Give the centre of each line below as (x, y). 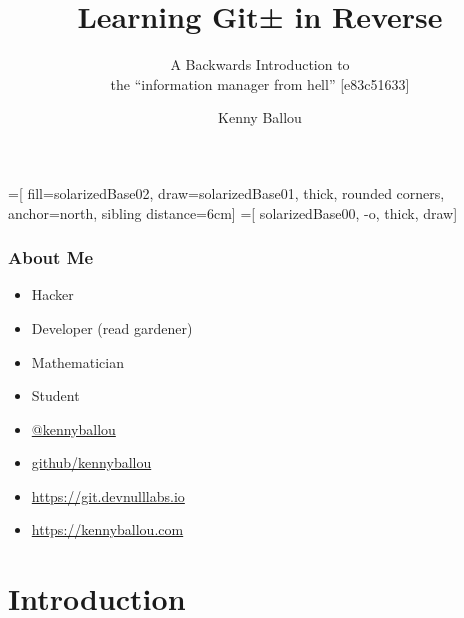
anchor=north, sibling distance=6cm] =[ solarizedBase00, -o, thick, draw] (233, 212)
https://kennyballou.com (107, 529)
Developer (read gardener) (112, 327)
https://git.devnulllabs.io (108, 495)
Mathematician (77, 361)
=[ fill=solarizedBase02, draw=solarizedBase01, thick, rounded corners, (226, 192)
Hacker (52, 294)
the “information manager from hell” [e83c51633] (260, 83)
